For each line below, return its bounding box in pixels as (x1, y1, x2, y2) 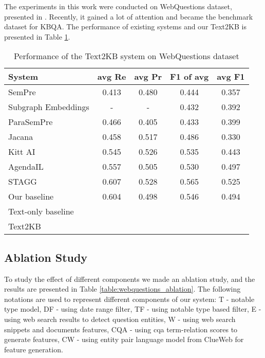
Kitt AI (8, 146, 35, 158)
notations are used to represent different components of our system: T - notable (4, 293, 255, 304)
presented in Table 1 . (4, 31, 70, 42)
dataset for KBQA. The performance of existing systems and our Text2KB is (4, 21, 247, 32)
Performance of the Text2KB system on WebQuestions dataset (13, 50, 239, 62)
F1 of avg (170, 70, 209, 83)
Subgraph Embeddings (8, 101, 89, 113)
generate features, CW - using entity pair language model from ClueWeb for (4, 334, 244, 345)
